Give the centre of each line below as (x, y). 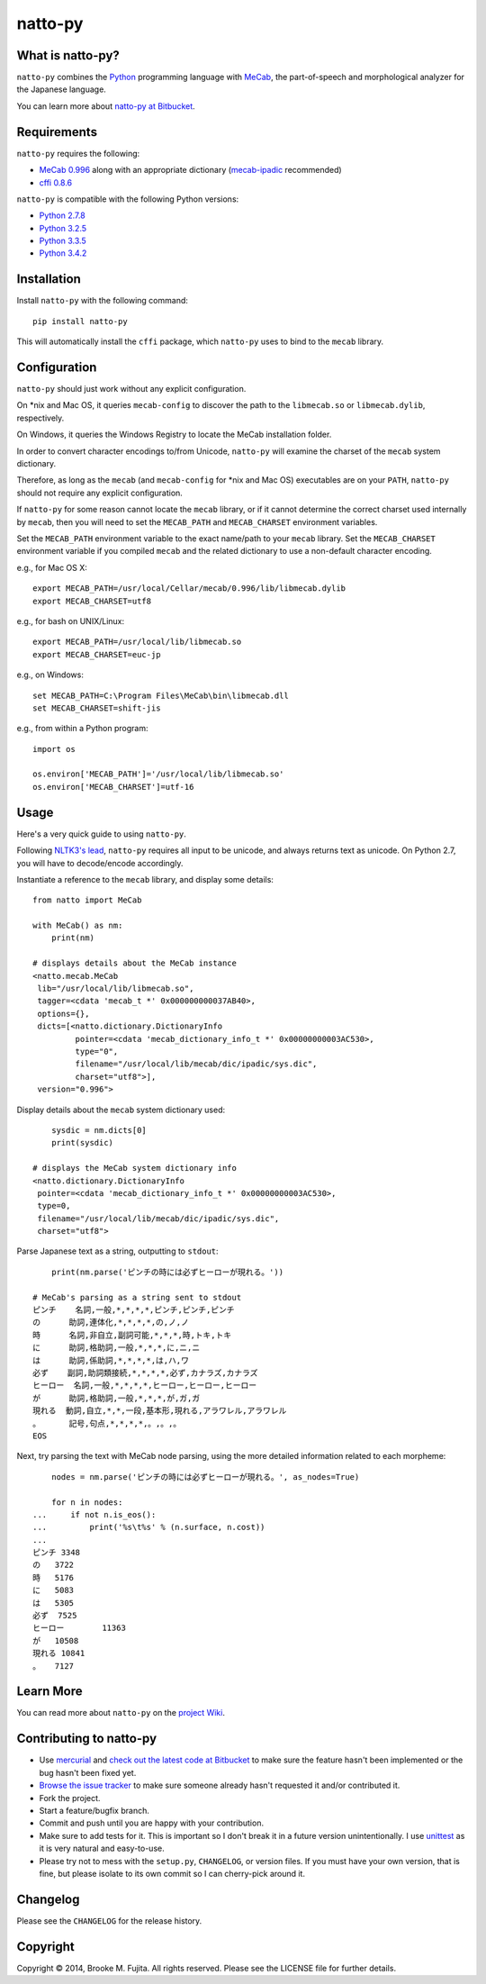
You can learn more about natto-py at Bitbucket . (106, 106)
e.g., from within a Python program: (82, 729)
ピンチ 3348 (57, 1553)
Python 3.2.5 (63, 228)
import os (54, 749)
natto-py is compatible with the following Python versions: (128, 199)
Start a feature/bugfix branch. (94, 1810)
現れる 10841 (59, 1653)
